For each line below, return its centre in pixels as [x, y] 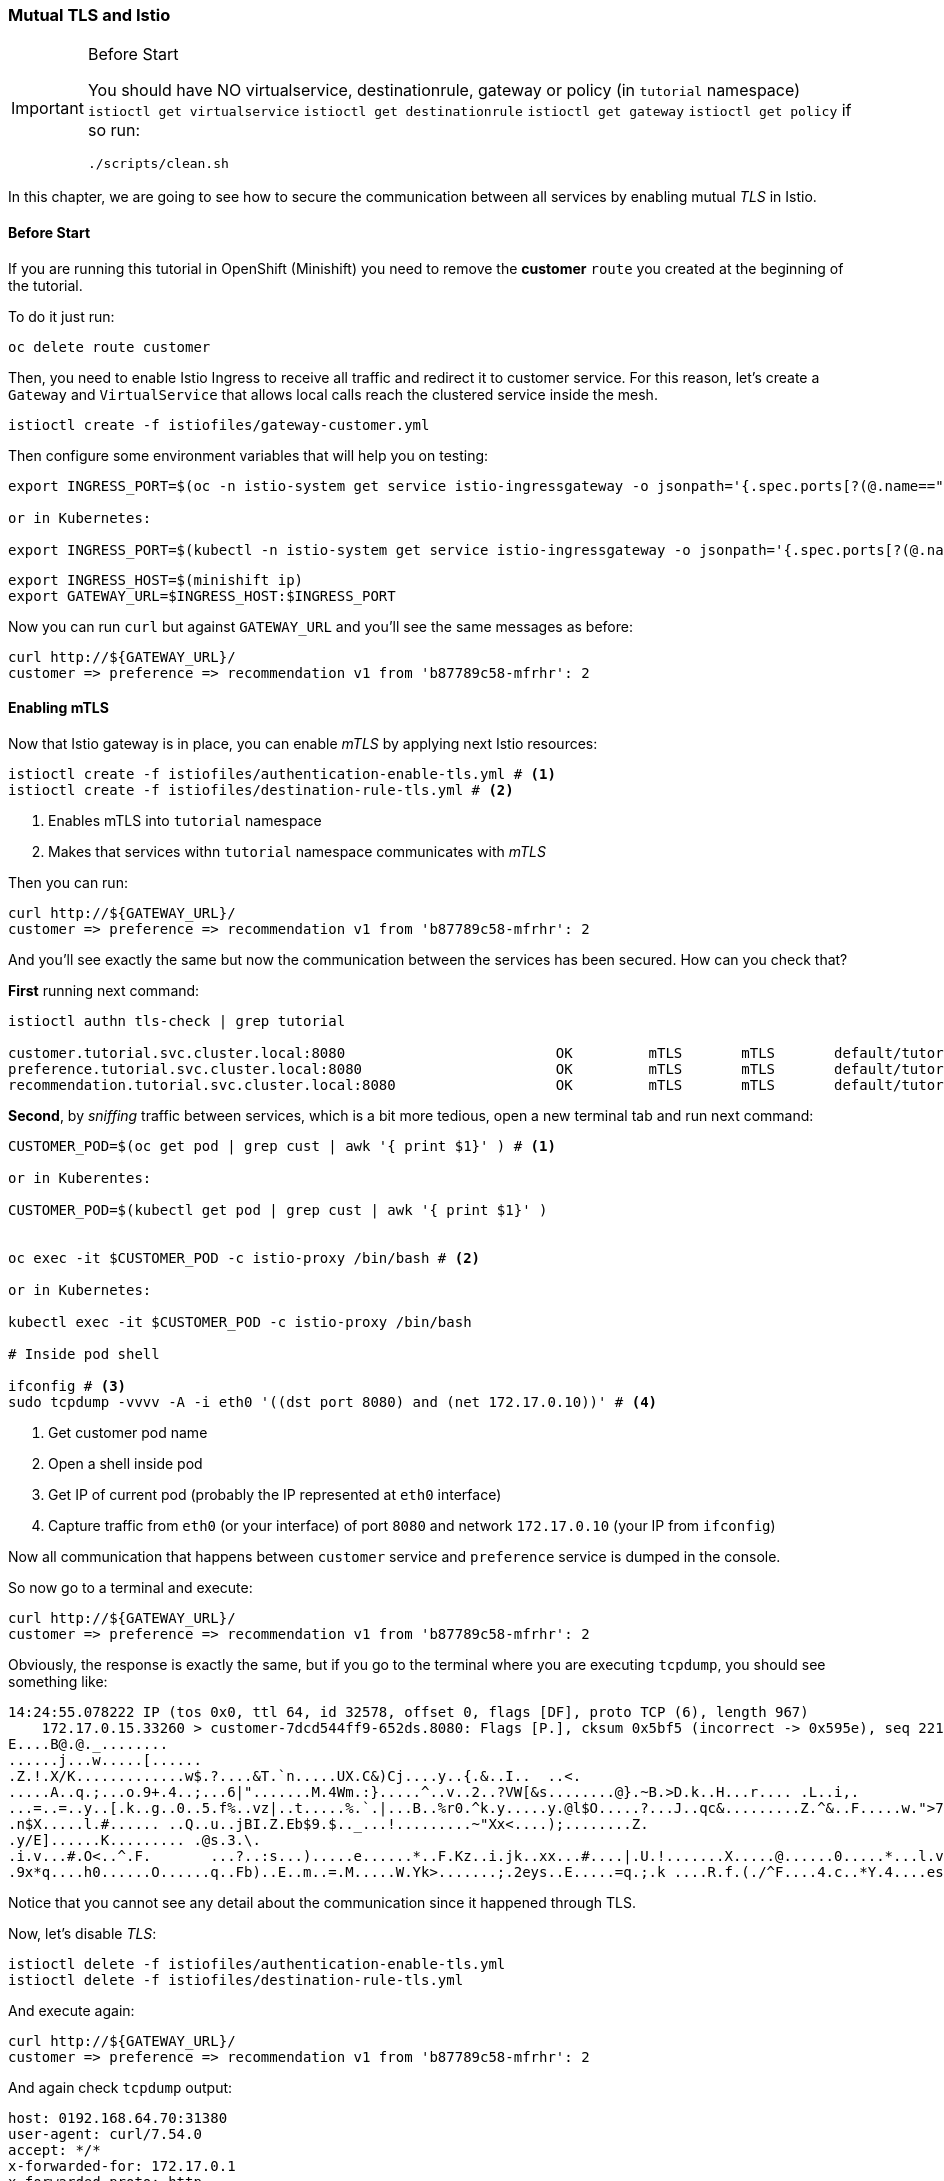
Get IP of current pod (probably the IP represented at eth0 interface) [275, 1494]
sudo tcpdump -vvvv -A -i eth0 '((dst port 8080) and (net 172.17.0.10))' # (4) [333, 1401]
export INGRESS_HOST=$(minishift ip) [156, 579]
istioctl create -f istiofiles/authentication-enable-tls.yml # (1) [282, 773]
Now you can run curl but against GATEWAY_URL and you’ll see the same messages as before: [320, 626]
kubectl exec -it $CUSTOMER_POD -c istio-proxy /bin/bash [240, 1321]
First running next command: [104, 990]
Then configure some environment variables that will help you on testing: [248, 455]
